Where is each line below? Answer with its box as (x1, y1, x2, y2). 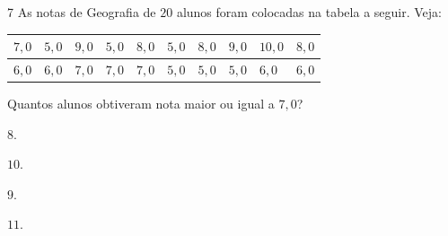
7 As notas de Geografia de (7, 3, 156, 21)
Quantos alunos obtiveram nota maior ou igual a (7, 94, 275, 113)
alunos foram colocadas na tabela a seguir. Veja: (176, 3, 442, 21)
